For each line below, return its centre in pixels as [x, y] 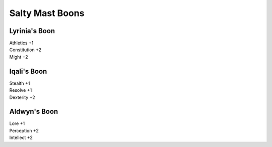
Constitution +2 [25, 50]
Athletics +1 [21, 43]
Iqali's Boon [28, 71]
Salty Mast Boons [47, 13]
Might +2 [19, 57]
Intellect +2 [21, 137]
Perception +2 [24, 130]
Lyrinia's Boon [32, 31]
